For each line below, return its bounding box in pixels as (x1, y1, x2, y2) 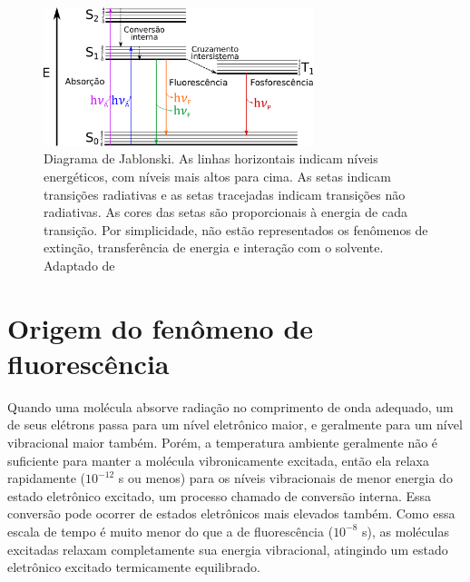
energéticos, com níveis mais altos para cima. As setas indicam (44, 166, 391, 185)
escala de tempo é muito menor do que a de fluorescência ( (7, 521, 334, 540)
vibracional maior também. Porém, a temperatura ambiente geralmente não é (7, 432, 438, 451)
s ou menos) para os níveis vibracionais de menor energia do (118, 469, 453, 488)
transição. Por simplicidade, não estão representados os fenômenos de (44, 220, 428, 239)
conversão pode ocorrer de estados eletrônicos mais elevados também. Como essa (7, 504, 455, 523)
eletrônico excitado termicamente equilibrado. (7, 557, 260, 577)
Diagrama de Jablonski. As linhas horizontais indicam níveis (44, 149, 378, 168)
